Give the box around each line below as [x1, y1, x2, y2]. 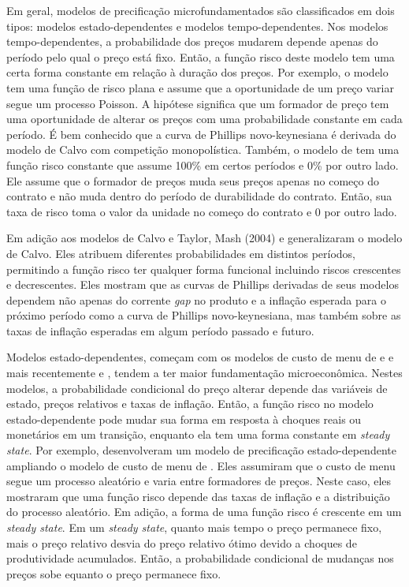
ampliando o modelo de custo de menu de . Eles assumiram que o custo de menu [6, 457, 396, 473]
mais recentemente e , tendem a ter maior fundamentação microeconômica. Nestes [6, 365, 403, 381]
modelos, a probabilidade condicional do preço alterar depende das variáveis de [6, 379, 388, 396]
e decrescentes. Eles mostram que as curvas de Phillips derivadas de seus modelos [6, 276, 399, 293]
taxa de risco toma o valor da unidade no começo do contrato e [6, 203, 312, 219]
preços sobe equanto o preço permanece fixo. [6, 565, 221, 581]
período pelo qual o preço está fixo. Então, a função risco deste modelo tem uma [6, 48, 395, 65]
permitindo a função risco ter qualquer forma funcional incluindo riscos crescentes [6, 260, 401, 277]
